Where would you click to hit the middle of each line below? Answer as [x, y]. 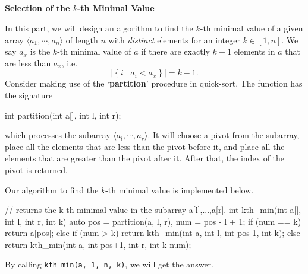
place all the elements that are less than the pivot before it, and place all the [145, 146]
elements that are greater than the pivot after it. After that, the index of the [145, 158]
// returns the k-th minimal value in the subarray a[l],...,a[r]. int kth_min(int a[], [153, 210]
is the [40, 51]
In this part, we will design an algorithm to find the [99, 28]
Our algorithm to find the [52, 189]
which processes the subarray [58, 135]
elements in [254, 51]
